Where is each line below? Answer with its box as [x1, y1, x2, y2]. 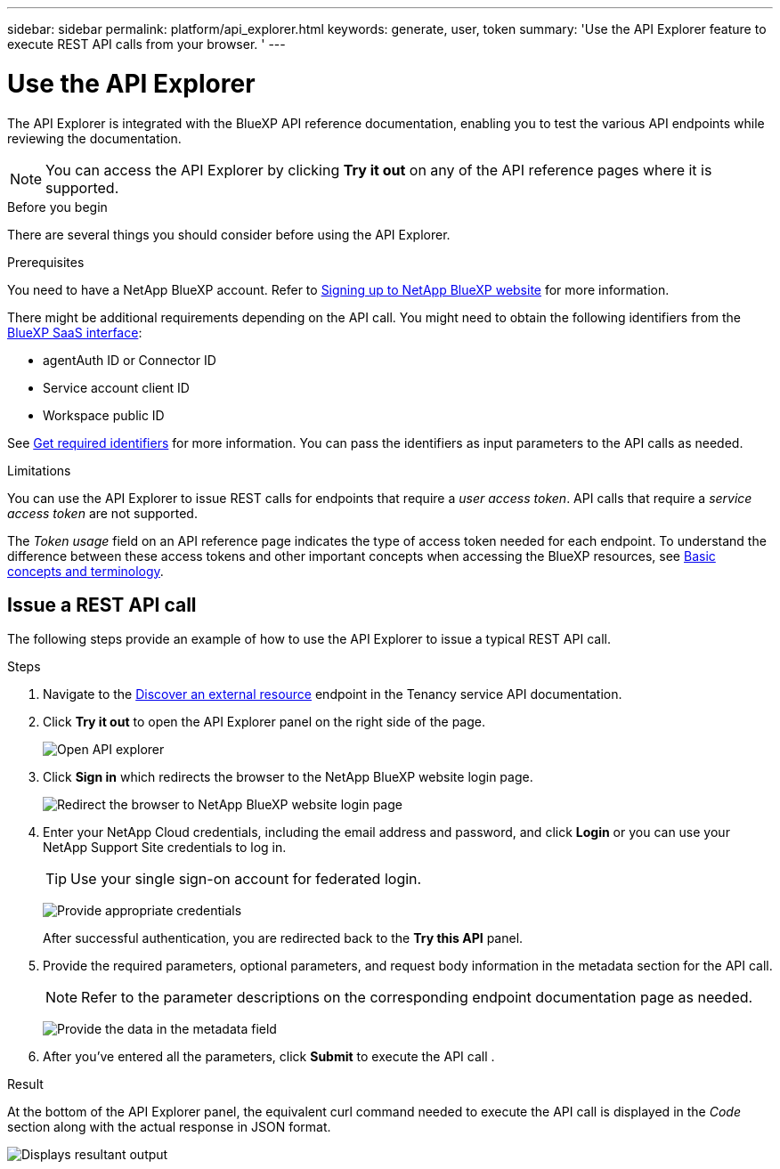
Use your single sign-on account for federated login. [70, 870, 422, 889]
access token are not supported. [7, 505, 198, 521]
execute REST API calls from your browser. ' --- [7, 37, 286, 52]
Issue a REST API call [7, 593, 197, 616]
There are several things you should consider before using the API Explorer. [7, 226, 451, 242]
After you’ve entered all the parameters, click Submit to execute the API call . [43, 1049, 495, 1065]
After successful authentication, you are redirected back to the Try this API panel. [43, 930, 524, 946]
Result [7, 1076, 44, 1092]
